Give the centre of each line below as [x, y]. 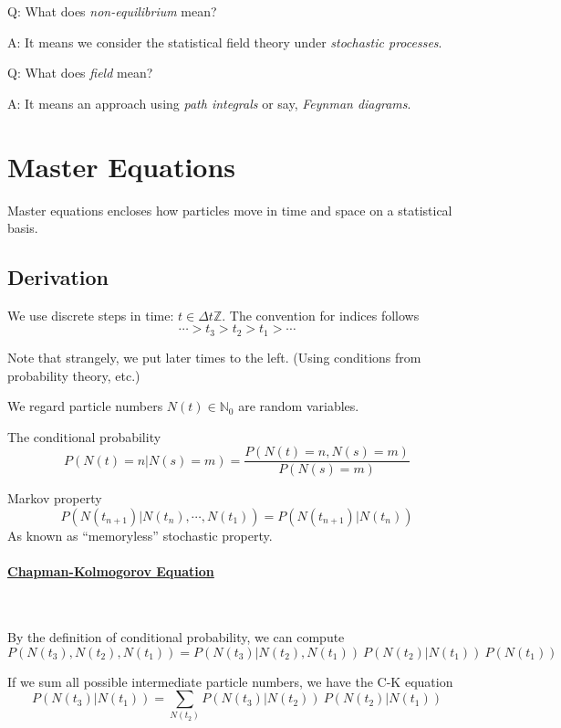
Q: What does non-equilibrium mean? [112, 11]
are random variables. [299, 406]
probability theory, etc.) [74, 375]
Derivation [58, 277]
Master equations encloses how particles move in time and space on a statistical [230, 210]
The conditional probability [84, 436]
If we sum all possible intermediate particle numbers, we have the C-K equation [230, 681]
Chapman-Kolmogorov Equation [111, 571]
